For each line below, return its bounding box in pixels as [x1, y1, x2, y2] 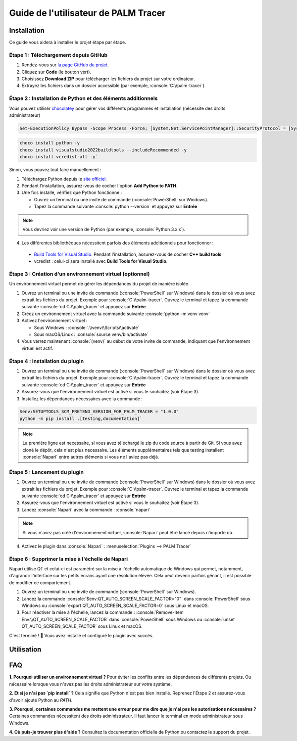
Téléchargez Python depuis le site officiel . [21, 176, 107, 182]
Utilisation [9, 646, 42, 654]
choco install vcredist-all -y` [19, 154, 99, 160]
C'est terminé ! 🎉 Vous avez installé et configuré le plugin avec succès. [9, 632, 154, 638]
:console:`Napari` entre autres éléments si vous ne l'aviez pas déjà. [22, 454, 159, 460]
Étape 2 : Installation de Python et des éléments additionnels [9, 95, 158, 102]
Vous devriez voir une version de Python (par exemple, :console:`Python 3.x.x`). [22, 226, 186, 232]
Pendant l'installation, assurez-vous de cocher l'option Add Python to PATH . [21, 183, 178, 189]
